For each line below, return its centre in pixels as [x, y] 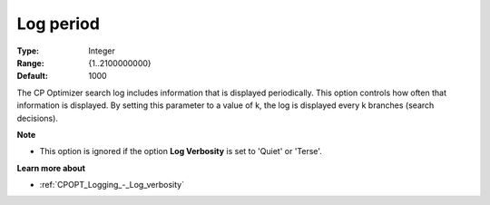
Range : [30, 63]
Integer [102, 51]
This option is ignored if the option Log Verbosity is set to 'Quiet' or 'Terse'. [181, 151]
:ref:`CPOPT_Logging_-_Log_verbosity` [112, 185]
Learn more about [51, 168]
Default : [33, 76]
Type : [28, 51]
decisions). [38, 118]
